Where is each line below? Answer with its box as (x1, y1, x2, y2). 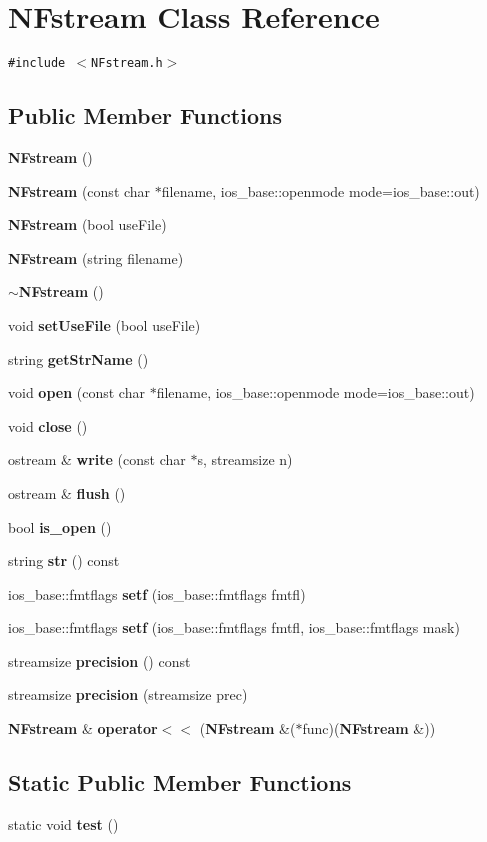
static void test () (8, 813, 119, 834)
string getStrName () (8, 348, 149, 369)
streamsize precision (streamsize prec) (8, 684, 248, 705)
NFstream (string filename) (8, 247, 184, 268)
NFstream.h (91, 56, 163, 71)
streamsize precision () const (8, 650, 191, 671)
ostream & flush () (8, 482, 126, 503)
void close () (8, 415, 88, 436)
